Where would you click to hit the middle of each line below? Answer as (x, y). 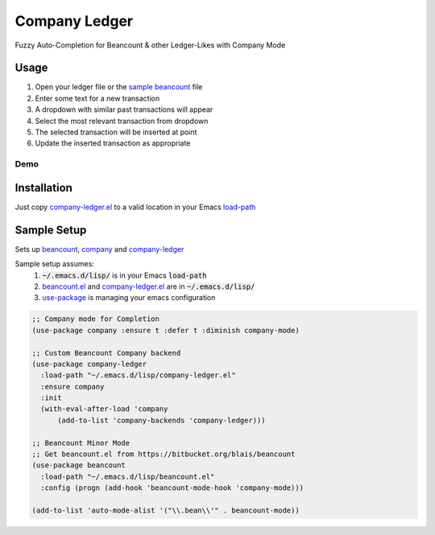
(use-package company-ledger (89, 364)
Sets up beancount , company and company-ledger (99, 249)
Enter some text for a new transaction (97, 98)
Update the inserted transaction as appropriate (113, 143)
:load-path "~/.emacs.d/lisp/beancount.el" (128, 476)
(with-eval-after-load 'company (104, 409)
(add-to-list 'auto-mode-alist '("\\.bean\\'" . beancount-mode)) (166, 510)
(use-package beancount (79, 465)
